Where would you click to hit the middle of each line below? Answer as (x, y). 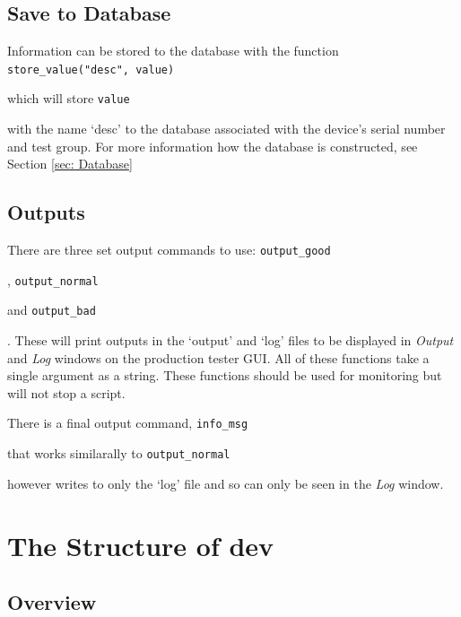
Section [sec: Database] (70, 164)
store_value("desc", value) (91, 70)
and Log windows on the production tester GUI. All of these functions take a (218, 357)
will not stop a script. (66, 392)
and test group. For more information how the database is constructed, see (213, 146)
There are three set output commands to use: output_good (169, 250)
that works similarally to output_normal (119, 453)
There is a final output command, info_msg (128, 423)
